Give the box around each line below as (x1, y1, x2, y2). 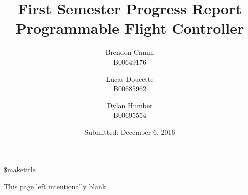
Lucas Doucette (106, 73, 154, 84)
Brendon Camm (105, 47, 154, 57)
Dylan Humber (107, 100, 153, 110)
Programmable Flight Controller (15, 18, 244, 38)
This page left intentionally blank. (4, 181, 108, 192)
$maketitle (4, 164, 36, 175)
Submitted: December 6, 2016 (84, 126, 175, 137)
